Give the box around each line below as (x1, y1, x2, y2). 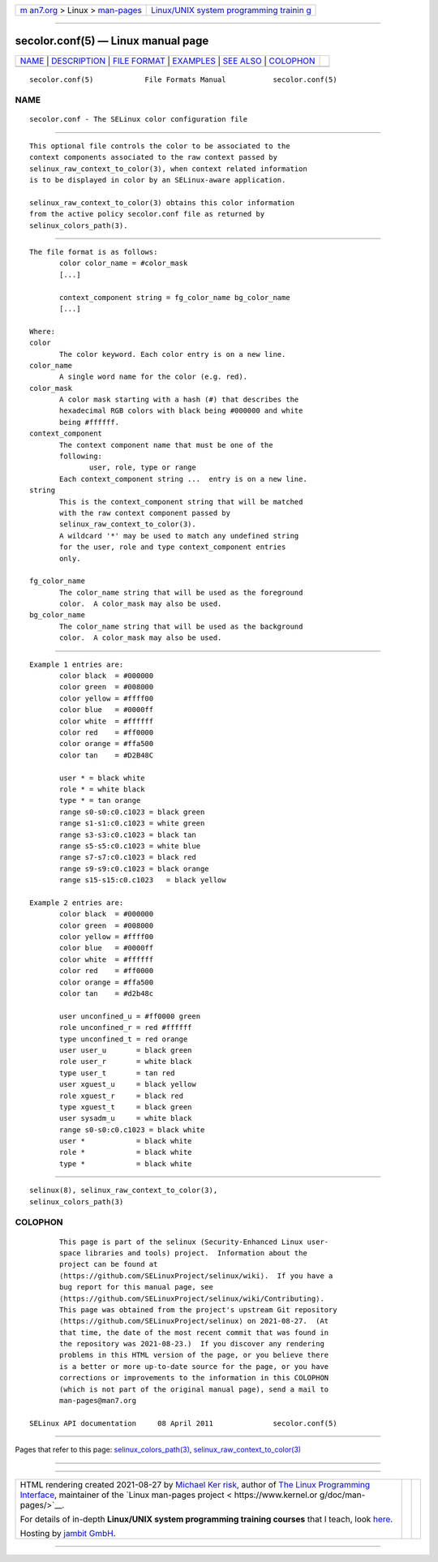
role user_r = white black (59, 1057, 192, 1066)
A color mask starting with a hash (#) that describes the (59, 395, 299, 405)
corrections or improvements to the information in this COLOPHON (59, 1373, 329, 1383)
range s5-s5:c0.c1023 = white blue (59, 841, 201, 851)
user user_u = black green (59, 1045, 192, 1054)
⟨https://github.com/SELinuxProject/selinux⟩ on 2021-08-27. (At (59, 1316, 329, 1326)
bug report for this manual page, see (59, 1282, 214, 1292)
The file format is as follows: (29, 247, 158, 256)
